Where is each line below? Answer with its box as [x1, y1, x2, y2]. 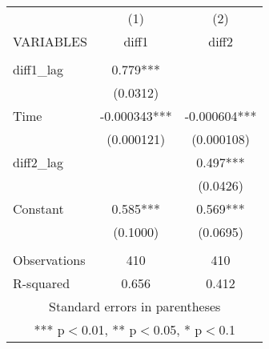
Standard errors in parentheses [49, 297, 221, 315]
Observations [13, 251, 86, 269]
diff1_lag [13, 60, 64, 78]
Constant [13, 199, 64, 218]
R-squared [13, 274, 70, 292]
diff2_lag [13, 153, 64, 171]
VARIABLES [13, 32, 87, 50]
